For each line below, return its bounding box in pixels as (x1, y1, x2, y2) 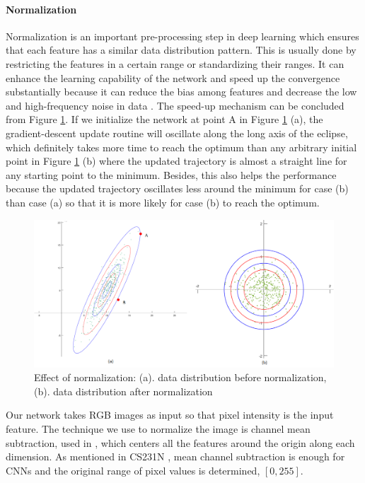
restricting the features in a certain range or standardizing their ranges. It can (6, 56, 344, 71)
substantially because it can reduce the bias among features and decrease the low (6, 84, 357, 99)
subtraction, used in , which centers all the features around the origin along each (6, 435, 355, 450)
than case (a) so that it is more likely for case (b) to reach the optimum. (6, 194, 320, 209)
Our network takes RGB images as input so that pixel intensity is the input (6, 407, 334, 422)
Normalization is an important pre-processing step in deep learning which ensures (6, 28, 359, 43)
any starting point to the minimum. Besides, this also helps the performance (6, 167, 337, 182)
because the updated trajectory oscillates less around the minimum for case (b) (6, 181, 349, 196)
